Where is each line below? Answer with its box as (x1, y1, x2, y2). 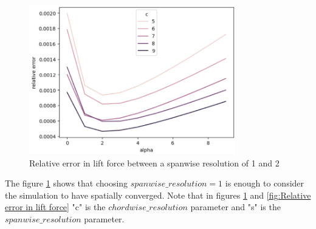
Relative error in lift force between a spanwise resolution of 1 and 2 (29, 156, 280, 169)
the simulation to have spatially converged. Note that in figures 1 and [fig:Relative (5, 188, 311, 201)
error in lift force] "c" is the (5, 200, 106, 213)
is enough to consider (225, 177, 304, 190)
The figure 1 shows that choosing (5, 177, 128, 190)
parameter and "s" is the (190, 200, 281, 213)
